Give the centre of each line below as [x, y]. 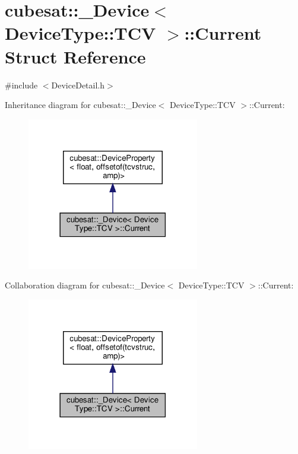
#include [21, 85]
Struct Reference [75, 56]
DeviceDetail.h [78, 85]
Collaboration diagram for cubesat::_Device [85, 285]
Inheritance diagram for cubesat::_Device [80, 105]
